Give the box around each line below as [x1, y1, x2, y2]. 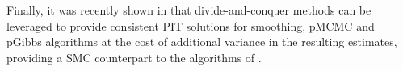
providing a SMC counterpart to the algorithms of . [6, 48, 262, 65]
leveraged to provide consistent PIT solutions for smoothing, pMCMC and [6, 17, 375, 34]
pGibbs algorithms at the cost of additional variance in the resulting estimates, [6, 33, 397, 50]
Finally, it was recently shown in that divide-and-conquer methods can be [6, 2, 372, 18]
